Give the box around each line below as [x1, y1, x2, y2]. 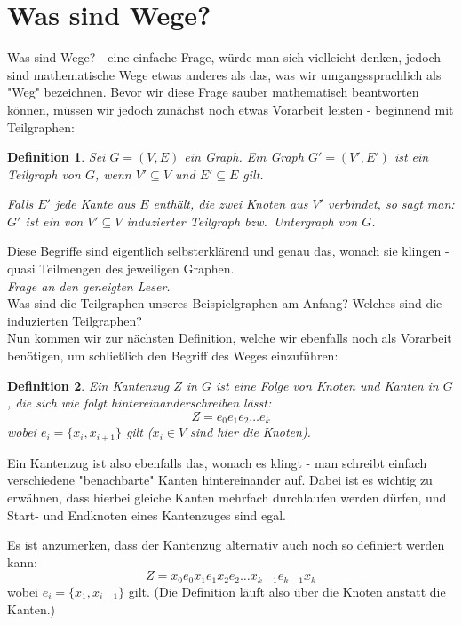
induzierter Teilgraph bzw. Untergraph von [126, 211, 358, 230]
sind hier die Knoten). [190, 423, 311, 441]
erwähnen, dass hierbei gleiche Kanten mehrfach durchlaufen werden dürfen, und [7, 487, 447, 506]
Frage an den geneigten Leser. [7, 276, 171, 295]
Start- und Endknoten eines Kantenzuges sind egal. [7, 505, 286, 524]
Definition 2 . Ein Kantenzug [7, 376, 170, 394]
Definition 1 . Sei [7, 147, 106, 166]
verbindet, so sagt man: [327, 194, 455, 213]
